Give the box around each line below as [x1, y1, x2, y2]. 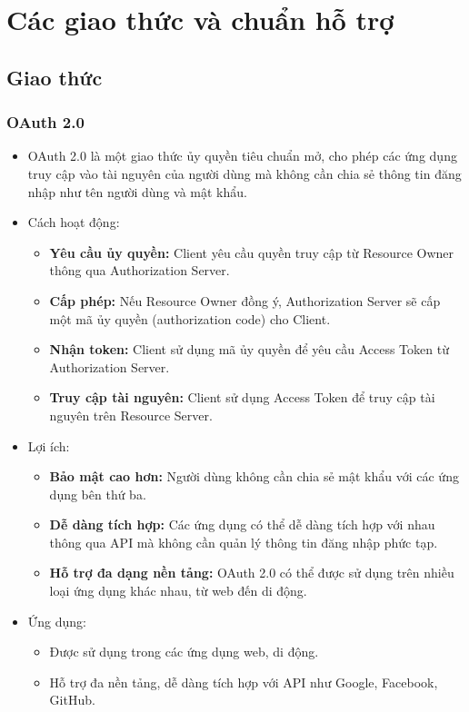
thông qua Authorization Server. [49, 261, 230, 280]
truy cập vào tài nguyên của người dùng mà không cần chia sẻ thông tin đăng [27, 163, 462, 183]
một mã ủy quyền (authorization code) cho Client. [49, 309, 331, 328]
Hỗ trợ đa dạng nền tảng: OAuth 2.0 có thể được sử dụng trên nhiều [49, 563, 454, 582]
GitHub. [49, 690, 95, 709]
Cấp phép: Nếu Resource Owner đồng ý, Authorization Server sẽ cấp [49, 291, 441, 310]
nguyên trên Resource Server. [49, 405, 213, 424]
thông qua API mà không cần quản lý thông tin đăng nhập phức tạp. [49, 532, 438, 551]
